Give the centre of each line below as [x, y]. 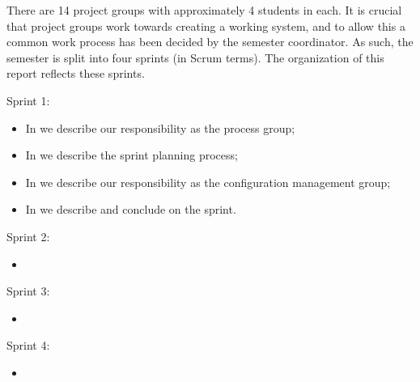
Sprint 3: [28, 291]
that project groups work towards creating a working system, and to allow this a [206, 25]
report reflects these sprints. [76, 73]
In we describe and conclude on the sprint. [131, 209]
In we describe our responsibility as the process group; [160, 127]
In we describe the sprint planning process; [132, 155]
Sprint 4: [28, 345]
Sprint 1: [28, 100]
